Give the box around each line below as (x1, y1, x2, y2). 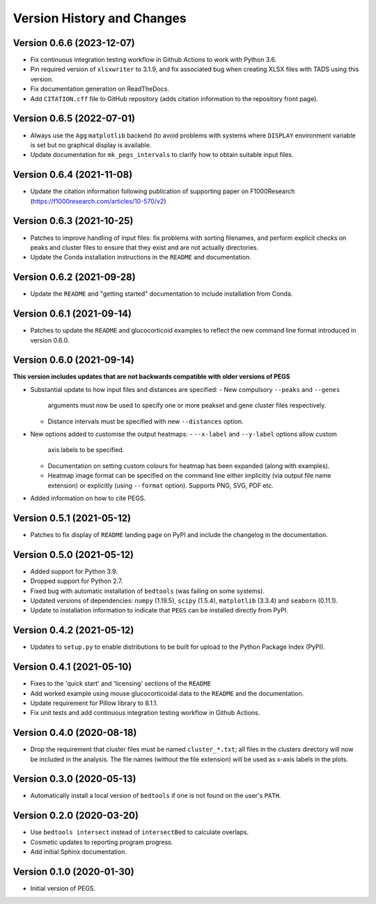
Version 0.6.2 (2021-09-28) (13, 271, 136, 283)
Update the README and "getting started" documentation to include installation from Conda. (30, 289, 293, 298)
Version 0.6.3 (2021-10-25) (13, 215, 134, 227)
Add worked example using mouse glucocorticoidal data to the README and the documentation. (30, 689, 304, 698)
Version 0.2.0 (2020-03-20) (13, 810, 139, 822)
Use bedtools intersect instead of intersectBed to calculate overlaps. (30, 828, 249, 836)
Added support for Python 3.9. (30, 567, 118, 575)
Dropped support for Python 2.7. (30, 577, 123, 585)
